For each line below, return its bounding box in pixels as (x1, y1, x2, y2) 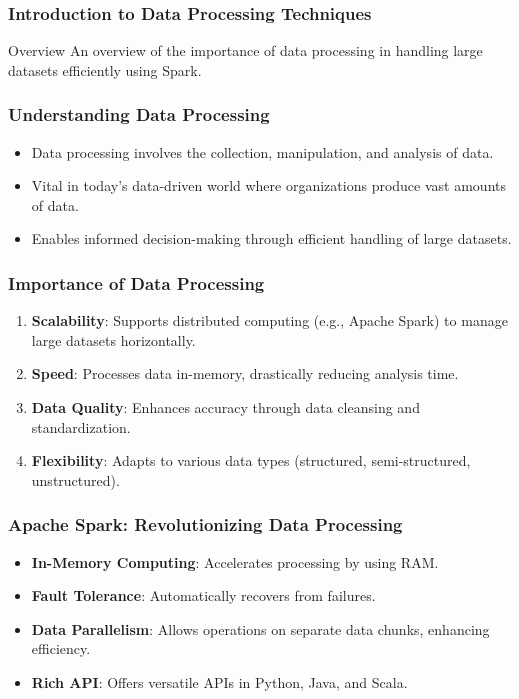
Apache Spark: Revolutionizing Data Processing (8, 512, 403, 537)
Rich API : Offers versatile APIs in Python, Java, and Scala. (31, 671, 408, 692)
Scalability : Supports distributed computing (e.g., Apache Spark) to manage (31, 310, 508, 331)
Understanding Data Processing (8, 102, 270, 127)
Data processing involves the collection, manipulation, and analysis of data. (31, 141, 494, 162)
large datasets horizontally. (31, 329, 196, 350)
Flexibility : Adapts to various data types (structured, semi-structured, (31, 450, 471, 471)
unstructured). (31, 469, 120, 490)
